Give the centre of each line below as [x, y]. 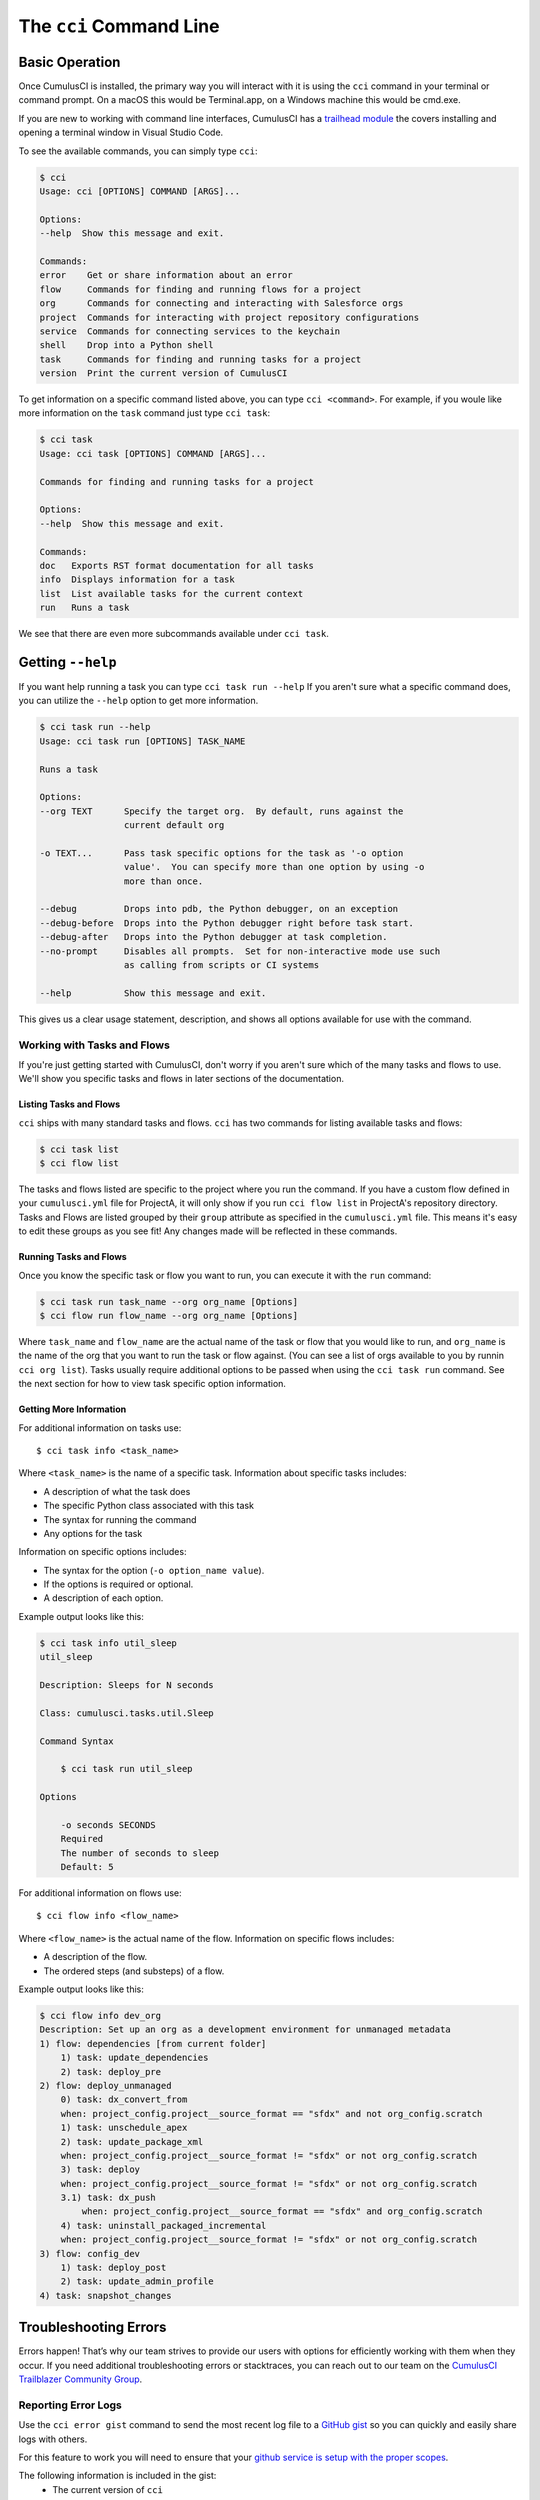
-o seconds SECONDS [108, 1824]
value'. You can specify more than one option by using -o [274, 867]
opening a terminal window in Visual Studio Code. [121, 132]
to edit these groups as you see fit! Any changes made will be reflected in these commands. [208, 1231]
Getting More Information [72, 1409]
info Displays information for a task [137, 579]
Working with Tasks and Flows [94, 1045]
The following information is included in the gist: [117, 2476]
